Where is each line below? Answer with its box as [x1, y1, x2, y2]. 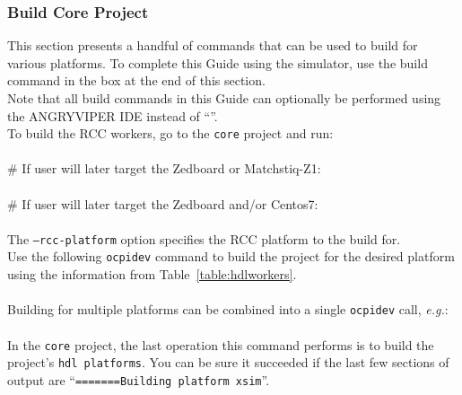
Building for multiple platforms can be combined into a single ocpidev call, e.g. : [7, 300, 449, 319]
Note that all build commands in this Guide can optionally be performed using [7, 89, 441, 107]
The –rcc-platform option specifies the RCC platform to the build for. [7, 229, 401, 248]
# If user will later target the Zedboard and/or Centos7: [7, 194, 318, 213]
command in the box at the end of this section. [7, 71, 266, 90]
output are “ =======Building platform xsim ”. [7, 370, 270, 389]
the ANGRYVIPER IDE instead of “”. [7, 106, 218, 125]
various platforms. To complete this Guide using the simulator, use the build [7, 53, 428, 72]
